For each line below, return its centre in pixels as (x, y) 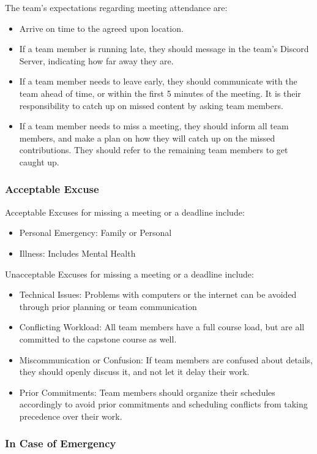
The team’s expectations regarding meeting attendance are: (116, 7)
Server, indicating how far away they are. (96, 60)
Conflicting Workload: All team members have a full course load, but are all (162, 327)
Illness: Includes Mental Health (77, 253)
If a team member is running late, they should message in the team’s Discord (164, 49)
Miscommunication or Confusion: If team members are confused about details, (166, 359)
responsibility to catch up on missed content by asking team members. (151, 105)
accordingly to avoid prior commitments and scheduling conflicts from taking (163, 404)
